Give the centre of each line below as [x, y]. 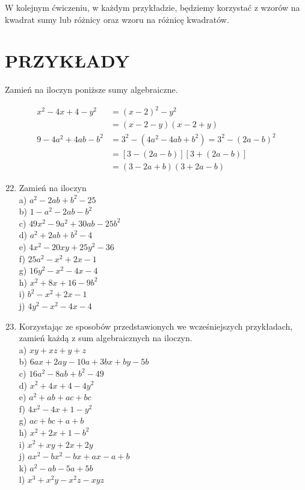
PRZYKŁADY [67, 61]
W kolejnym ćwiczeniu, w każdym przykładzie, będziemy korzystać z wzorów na [152, 7]
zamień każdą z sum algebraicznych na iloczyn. [106, 338]
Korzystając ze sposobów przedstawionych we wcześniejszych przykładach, [156, 326]
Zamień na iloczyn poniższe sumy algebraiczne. [91, 90]
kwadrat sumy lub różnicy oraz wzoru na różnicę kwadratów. [117, 19]
